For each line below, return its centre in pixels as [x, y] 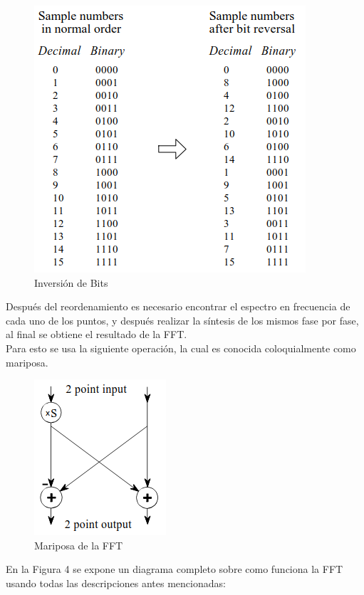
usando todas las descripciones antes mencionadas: [116, 583]
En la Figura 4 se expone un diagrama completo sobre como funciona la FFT [175, 569]
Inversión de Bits [71, 282]
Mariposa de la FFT [79, 545]
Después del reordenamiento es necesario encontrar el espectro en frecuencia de [178, 306]
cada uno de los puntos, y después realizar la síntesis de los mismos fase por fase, [182, 320]
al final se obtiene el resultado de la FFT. [97, 334]
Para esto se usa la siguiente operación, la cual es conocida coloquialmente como [181, 348]
